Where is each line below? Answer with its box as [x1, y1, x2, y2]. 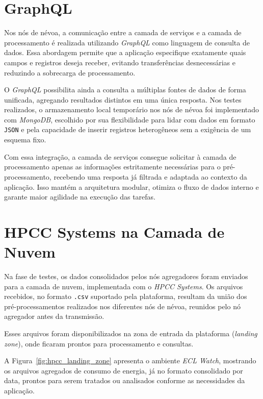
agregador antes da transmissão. [4, 311, 104, 321]
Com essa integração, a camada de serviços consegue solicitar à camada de [4, 151, 236, 162]
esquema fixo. [4, 134, 46, 145]
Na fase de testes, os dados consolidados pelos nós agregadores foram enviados [4, 271, 248, 281]
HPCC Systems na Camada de [4, 221, 225, 242]
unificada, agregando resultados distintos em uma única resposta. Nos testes [4, 94, 242, 105]
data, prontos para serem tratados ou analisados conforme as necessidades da [4, 375, 245, 386]
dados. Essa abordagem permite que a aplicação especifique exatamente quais [4, 47, 246, 58]
